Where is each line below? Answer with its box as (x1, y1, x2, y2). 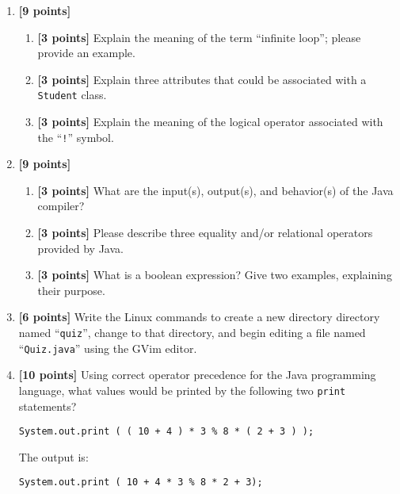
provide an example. (37, 44, 135, 61)
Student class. (37, 86, 107, 103)
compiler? (37, 197, 85, 214)
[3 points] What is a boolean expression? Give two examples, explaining (37, 266, 392, 283)
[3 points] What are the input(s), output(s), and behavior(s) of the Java (37, 182, 394, 198)
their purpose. (37, 281, 105, 298)
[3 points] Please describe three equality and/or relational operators (37, 224, 373, 241)
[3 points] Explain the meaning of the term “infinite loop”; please (37, 29, 361, 45)
